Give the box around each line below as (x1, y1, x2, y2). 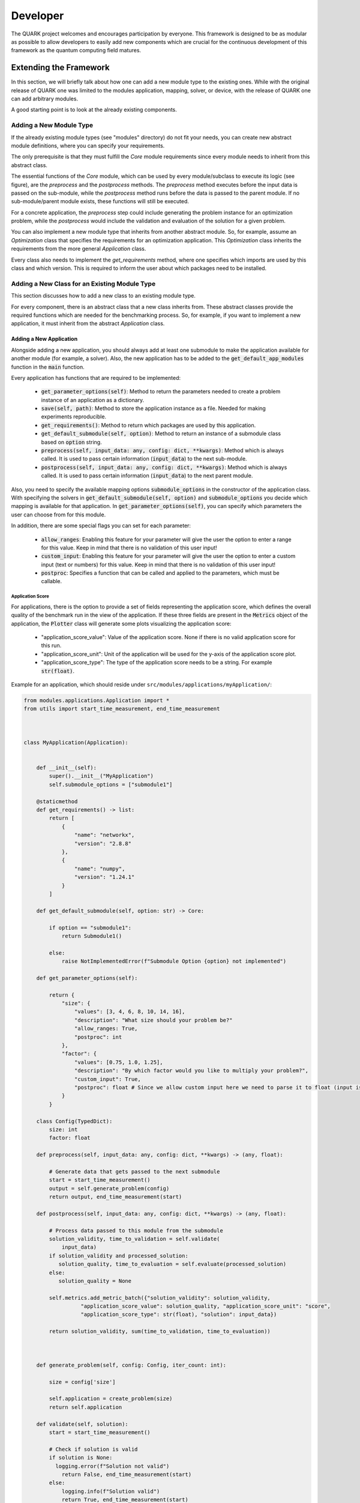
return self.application (49, 1404, 122, 1410)
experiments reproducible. (41, 413, 107, 420)
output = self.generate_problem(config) (49, 1185, 170, 1192)
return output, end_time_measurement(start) (49, 1193, 182, 1201)
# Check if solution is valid (49, 1446, 138, 1452)
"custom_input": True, (74, 1076, 141, 1082)
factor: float (49, 1134, 91, 1142)
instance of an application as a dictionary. (41, 396, 145, 403)
